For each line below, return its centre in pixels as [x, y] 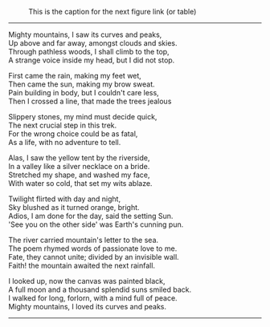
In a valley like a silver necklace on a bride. [79, 166]
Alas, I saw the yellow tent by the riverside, [79, 158]
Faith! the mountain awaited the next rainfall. [82, 265]
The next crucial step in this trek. [63, 125]
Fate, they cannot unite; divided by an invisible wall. [94, 257]
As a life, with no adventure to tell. [65, 142]
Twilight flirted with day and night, [65, 199]
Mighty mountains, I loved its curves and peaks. [88, 307]
